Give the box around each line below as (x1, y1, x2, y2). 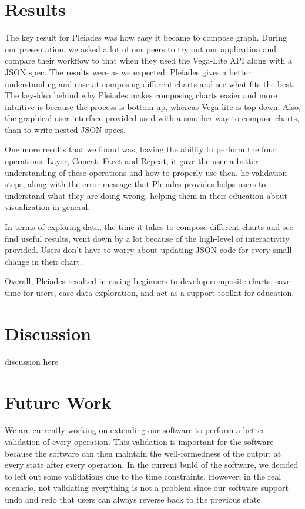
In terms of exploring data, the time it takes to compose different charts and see (5, 221, 293, 233)
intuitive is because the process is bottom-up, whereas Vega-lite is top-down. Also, (5, 100, 301, 112)
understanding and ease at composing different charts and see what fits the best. (5, 77, 295, 89)
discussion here (5, 355, 59, 367)
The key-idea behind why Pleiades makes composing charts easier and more (5, 89, 277, 101)
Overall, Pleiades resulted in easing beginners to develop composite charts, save (5, 275, 291, 287)
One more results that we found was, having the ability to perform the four (5, 143, 276, 155)
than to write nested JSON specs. (5, 123, 126, 135)
